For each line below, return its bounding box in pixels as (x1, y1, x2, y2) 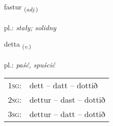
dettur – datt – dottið (29, 108, 106, 120)
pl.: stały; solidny (4, 22, 56, 32)
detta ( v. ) (4, 39, 31, 51)
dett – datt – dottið (29, 79, 98, 91)
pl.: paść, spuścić (4, 60, 55, 70)
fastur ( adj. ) (4, 1, 38, 13)
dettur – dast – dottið (29, 93, 106, 105)
